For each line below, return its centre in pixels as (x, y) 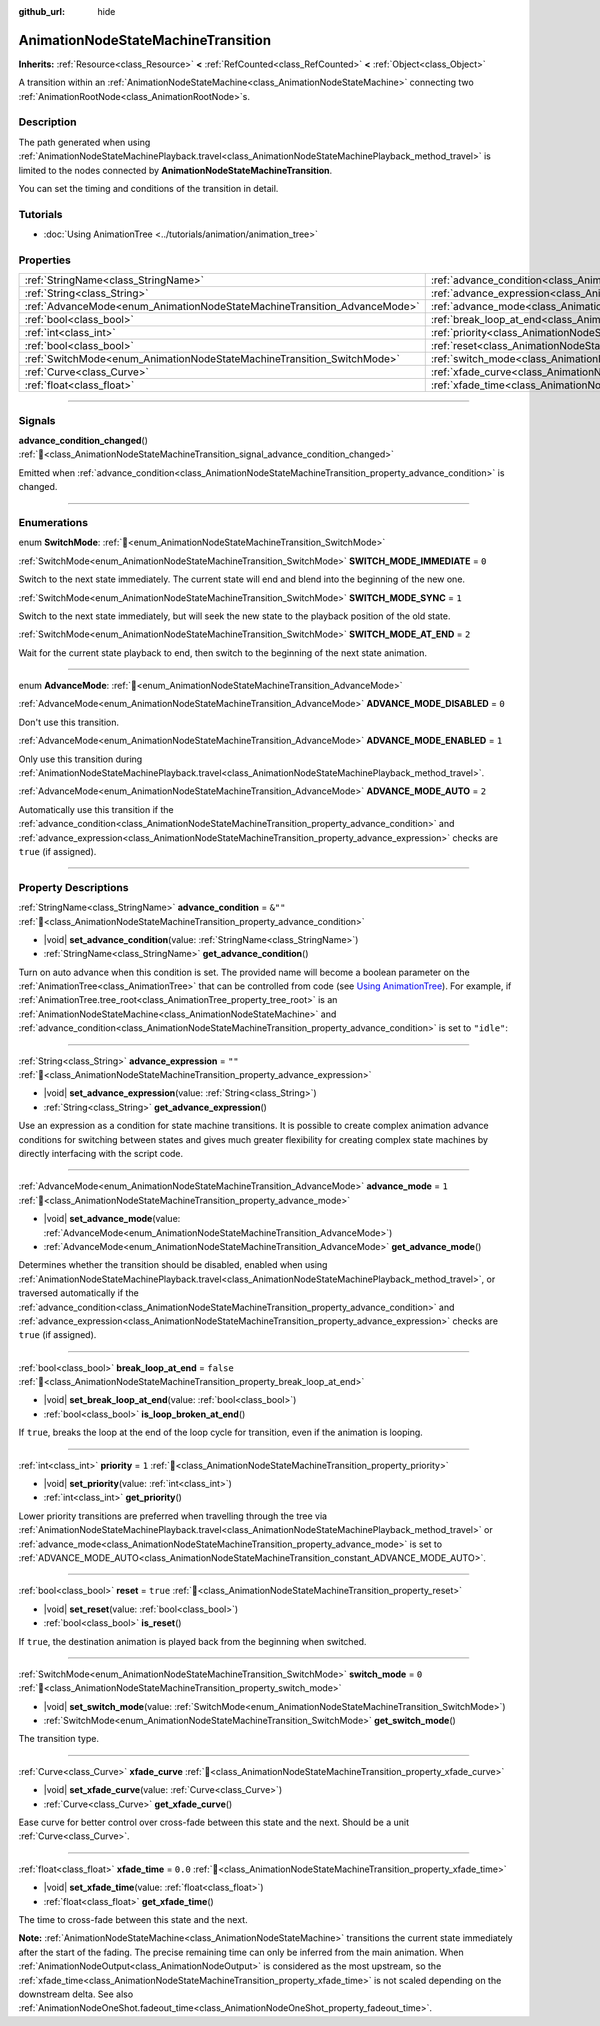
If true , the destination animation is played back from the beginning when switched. (192, 1641)
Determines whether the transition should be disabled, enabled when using (173, 1265)
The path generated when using (84, 142)
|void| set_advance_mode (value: (112, 1219)
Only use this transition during (80, 759)
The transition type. (59, 1739)
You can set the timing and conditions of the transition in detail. (148, 188)
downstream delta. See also (76, 1994)
